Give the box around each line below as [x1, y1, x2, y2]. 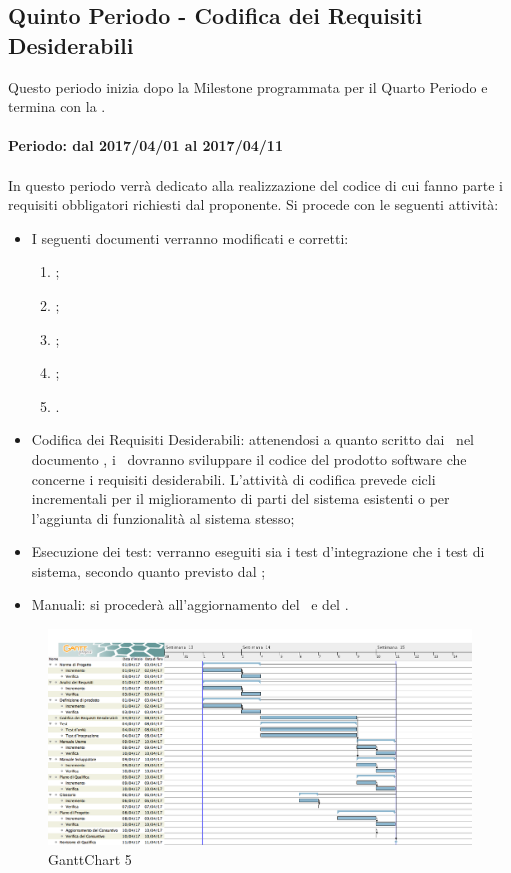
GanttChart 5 [48, 848, 132, 869]
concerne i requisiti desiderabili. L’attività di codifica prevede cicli [31, 468, 436, 489]
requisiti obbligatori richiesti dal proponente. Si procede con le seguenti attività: [8, 194, 499, 215]
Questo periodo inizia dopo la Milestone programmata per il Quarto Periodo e [8, 76, 488, 97]
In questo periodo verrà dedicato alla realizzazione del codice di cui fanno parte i [8, 174, 503, 195]
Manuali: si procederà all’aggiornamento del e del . [31, 594, 349, 615]
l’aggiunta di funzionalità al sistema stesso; [31, 507, 295, 528]
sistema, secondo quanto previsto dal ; [31, 560, 266, 581]
